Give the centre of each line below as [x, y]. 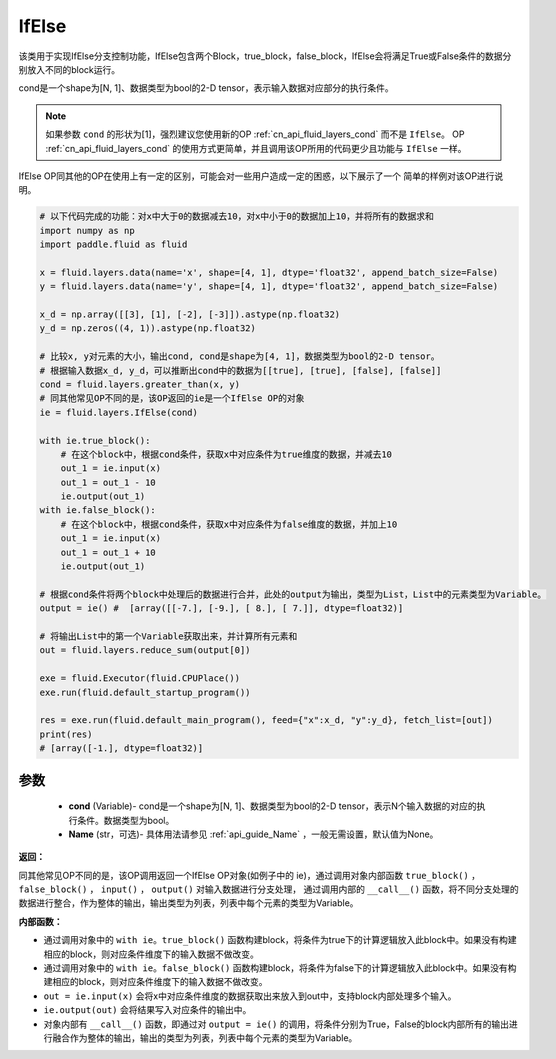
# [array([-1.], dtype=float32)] [121, 748]
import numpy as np [87, 230]
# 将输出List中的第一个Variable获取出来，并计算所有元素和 [168, 636]
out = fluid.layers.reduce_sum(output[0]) [145, 650]
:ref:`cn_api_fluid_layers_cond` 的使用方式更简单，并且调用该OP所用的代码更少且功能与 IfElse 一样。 [256, 148]
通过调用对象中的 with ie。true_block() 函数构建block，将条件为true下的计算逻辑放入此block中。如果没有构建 [280, 940]
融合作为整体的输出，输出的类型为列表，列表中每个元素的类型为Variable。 [204, 1037]
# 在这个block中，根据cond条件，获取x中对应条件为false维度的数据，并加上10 [229, 524]
